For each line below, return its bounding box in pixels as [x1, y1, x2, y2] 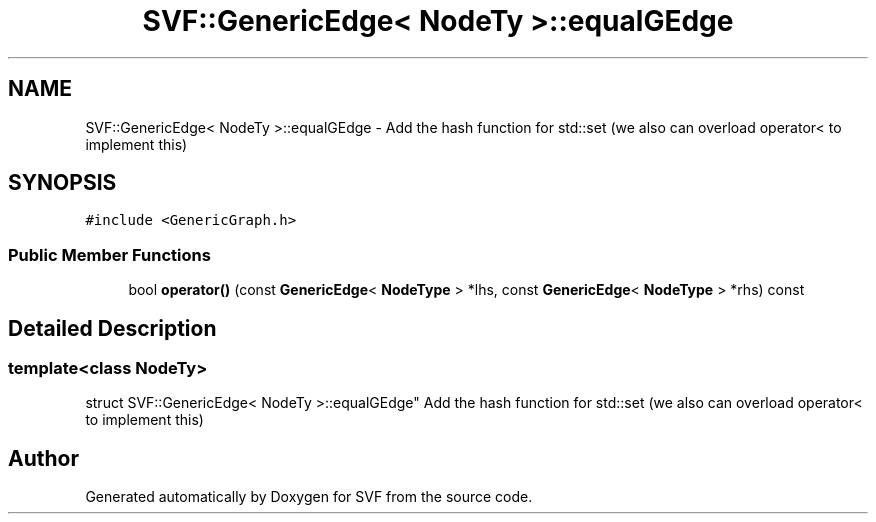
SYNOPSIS [8, 170, 117, 196]
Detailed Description [8, 315, 217, 341]
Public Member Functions [8, 244, 211, 265]
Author [8, 445, 79, 471]
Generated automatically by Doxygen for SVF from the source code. [85, 488, 533, 506]
